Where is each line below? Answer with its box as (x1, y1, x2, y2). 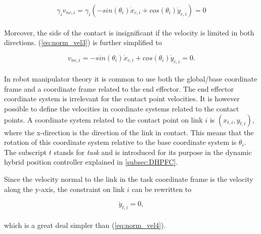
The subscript (4, 146, 47, 157)
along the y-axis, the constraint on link (4, 183, 125, 194)
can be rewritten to (132, 183, 192, 194)
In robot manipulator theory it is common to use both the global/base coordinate (4, 73, 257, 84)
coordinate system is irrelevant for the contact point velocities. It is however (4, 93, 240, 104)
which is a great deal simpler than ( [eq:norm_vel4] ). (4, 219, 166, 230)
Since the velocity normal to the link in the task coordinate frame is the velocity (4, 173, 253, 184)
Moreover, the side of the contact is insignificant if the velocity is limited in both (4, 27, 254, 37)
